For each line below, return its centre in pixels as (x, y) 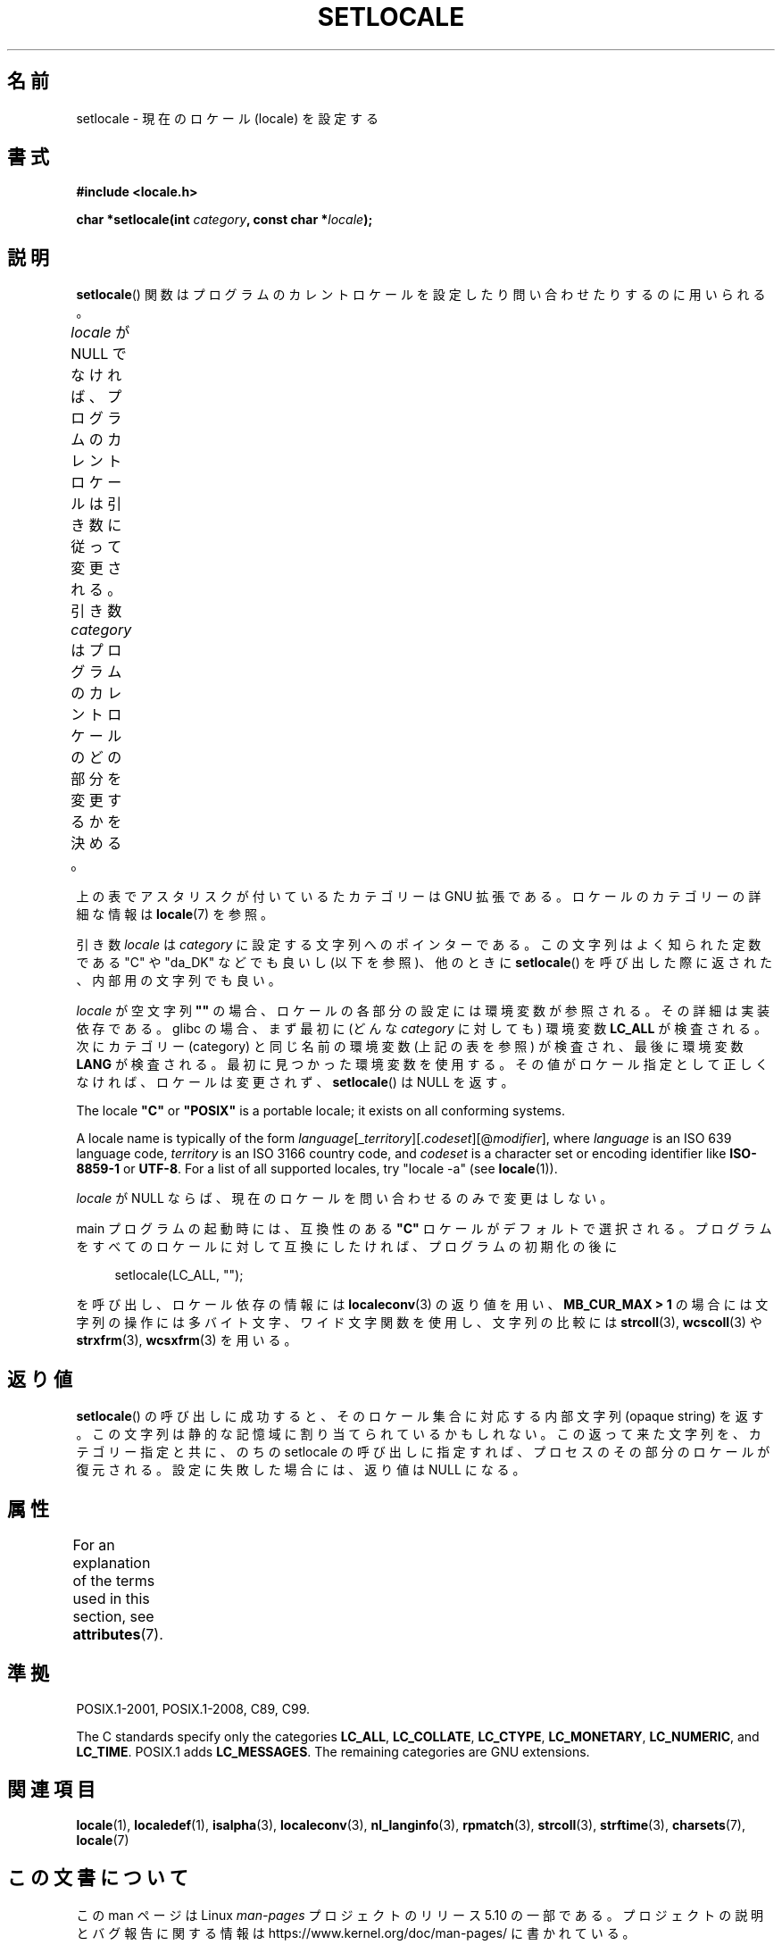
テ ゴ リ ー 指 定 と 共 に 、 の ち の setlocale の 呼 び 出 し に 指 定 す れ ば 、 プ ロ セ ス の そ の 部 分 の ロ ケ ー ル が (423, 1452)
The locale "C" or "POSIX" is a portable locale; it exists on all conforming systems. (321, 1111)
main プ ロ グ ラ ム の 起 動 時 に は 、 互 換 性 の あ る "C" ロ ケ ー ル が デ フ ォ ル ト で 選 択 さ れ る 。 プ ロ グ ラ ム (424, 1229)
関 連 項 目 (51, 1790)
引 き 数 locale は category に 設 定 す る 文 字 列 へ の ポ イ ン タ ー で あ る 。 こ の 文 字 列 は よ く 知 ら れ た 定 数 (419, 945)
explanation (112, 1562)
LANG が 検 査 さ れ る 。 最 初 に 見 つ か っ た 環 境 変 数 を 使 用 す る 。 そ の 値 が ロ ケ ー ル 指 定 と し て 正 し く (422, 1064)
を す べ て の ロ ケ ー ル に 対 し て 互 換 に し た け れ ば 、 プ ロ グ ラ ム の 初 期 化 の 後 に (347, 1247)
